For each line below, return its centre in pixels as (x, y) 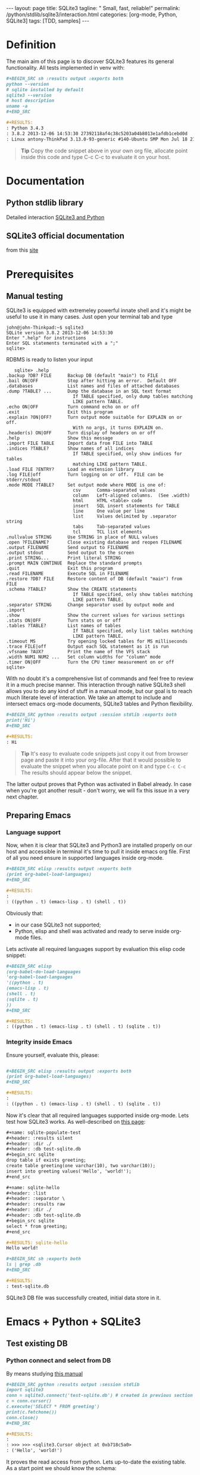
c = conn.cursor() (29, 1401)
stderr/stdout (24, 480)
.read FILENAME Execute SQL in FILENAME (68, 574)
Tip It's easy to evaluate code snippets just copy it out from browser (104, 753)
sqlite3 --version (29, 95)
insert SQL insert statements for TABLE (126, 506)
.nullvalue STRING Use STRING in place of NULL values (82, 537)
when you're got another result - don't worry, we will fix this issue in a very (98, 790)
